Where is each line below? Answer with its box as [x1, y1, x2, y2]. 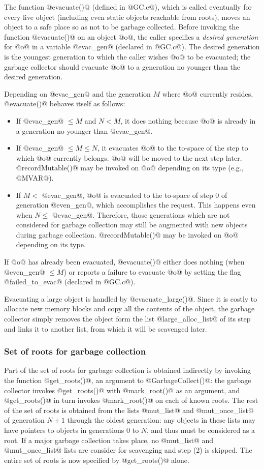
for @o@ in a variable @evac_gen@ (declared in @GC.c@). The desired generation [4, 41, 260, 52]
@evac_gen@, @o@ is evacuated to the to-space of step [42, 189, 213, 200]
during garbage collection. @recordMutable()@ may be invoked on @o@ [16, 229, 239, 240]
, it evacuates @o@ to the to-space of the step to [97, 142, 248, 153]
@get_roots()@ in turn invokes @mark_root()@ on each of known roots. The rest [4, 395, 258, 405]
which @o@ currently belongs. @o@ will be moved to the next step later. [16, 152, 242, 163]
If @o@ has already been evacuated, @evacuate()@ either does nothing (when [4, 256, 245, 267]
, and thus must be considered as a [147, 425, 255, 435]
